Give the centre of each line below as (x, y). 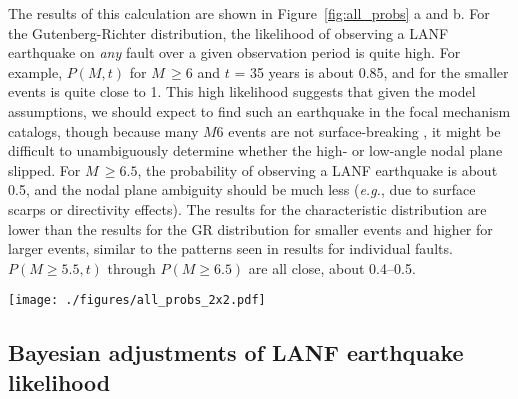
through (131, 267)
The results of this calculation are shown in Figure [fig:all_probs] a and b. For (249, 13)
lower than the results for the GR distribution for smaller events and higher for (250, 228)
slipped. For (44, 169)
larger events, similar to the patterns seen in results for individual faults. (230, 248)
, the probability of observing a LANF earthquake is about (317, 169)
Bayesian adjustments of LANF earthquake (236, 352)
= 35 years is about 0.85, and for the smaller (371, 71)
